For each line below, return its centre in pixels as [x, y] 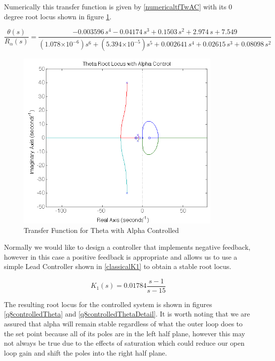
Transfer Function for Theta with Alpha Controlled [101, 230]
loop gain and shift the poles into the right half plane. [86, 352]
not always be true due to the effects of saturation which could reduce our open [124, 343]
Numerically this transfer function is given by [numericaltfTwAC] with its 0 [118, 6]
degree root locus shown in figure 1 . [58, 16]
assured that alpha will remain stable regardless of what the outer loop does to [123, 324]
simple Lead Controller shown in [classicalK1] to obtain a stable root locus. [118, 266]
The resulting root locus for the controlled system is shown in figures [108, 304]
